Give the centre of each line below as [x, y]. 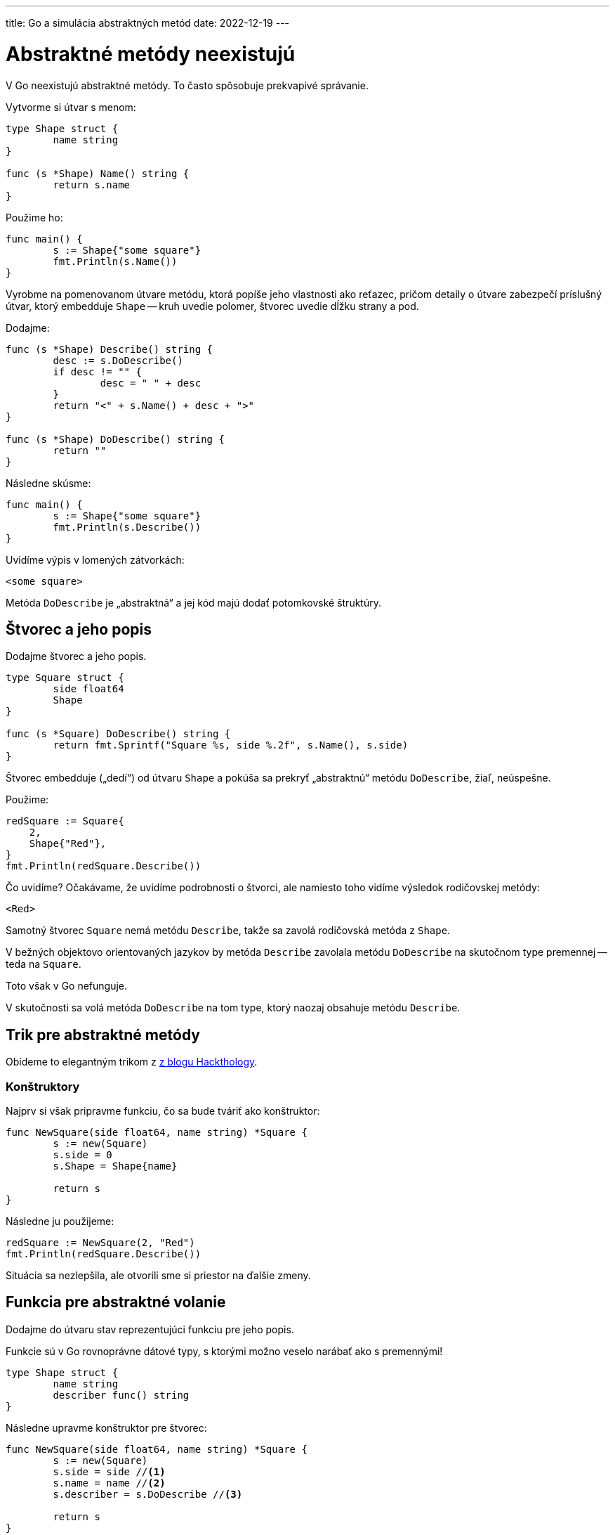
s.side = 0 [82, 1154]
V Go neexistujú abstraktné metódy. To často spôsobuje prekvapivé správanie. [187, 85]
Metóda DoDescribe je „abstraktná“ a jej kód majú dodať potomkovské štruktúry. [193, 602]
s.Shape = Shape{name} [115, 1166]
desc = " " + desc [151, 383]
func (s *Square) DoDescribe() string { [118, 734]
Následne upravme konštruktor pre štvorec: [106, 1427]
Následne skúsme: [48, 483]
